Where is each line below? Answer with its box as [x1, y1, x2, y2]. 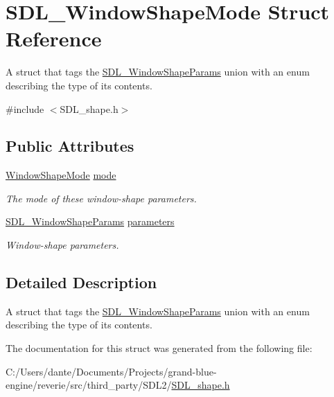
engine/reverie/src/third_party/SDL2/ [6, 378, 172, 392]
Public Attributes [6, 135, 134, 157]
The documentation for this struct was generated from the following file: [6, 341, 313, 355]
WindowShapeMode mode [6, 168, 116, 182]
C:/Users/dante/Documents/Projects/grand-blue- [6, 364, 217, 378]
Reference [6, 24, 102, 53]
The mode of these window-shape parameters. [6, 191, 197, 205]
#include [6, 101, 44, 116]
